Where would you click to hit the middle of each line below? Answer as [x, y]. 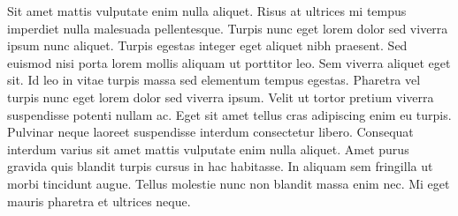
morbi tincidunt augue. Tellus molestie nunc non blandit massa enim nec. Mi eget [229, 183]
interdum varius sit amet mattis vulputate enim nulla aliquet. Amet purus [208, 149]
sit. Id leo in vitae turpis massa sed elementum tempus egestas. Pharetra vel [214, 80]
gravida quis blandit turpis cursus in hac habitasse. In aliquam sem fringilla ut [220, 166]
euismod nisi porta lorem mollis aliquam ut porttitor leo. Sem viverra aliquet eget [229, 62]
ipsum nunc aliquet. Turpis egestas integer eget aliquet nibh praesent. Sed [207, 45]
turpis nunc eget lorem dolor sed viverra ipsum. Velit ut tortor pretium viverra [221, 97]
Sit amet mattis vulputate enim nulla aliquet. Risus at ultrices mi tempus [207, 11]
